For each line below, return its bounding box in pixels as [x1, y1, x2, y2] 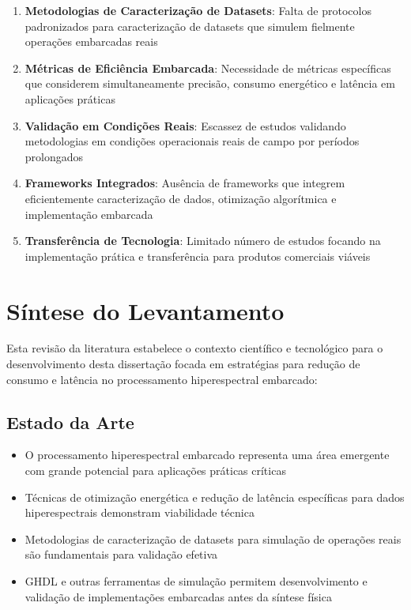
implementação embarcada [25, 205, 153, 222]
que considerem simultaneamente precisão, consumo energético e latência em [25, 75, 395, 92]
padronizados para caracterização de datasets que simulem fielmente [25, 17, 355, 34]
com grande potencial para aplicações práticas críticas [25, 462, 286, 479]
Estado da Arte [6, 409, 134, 434]
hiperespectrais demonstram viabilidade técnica [25, 504, 255, 521]
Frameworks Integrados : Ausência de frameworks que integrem [25, 175, 345, 191]
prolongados [25, 148, 84, 164]
